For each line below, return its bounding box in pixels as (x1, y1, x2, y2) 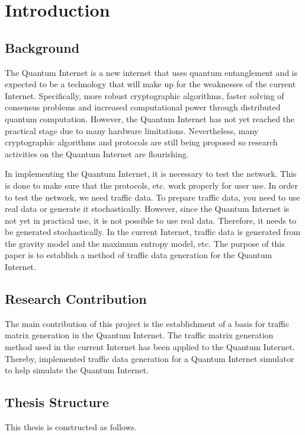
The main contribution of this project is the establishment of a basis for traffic (5, 317, 290, 329)
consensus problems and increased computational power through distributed (5, 101, 281, 113)
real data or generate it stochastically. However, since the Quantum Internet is (5, 202, 290, 215)
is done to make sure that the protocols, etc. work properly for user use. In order (5, 179, 298, 191)
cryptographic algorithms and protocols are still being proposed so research (5, 136, 278, 148)
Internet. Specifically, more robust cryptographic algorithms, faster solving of (5, 89, 284, 101)
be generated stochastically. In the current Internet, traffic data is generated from (5, 226, 301, 238)
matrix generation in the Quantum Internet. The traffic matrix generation (5, 329, 274, 341)
